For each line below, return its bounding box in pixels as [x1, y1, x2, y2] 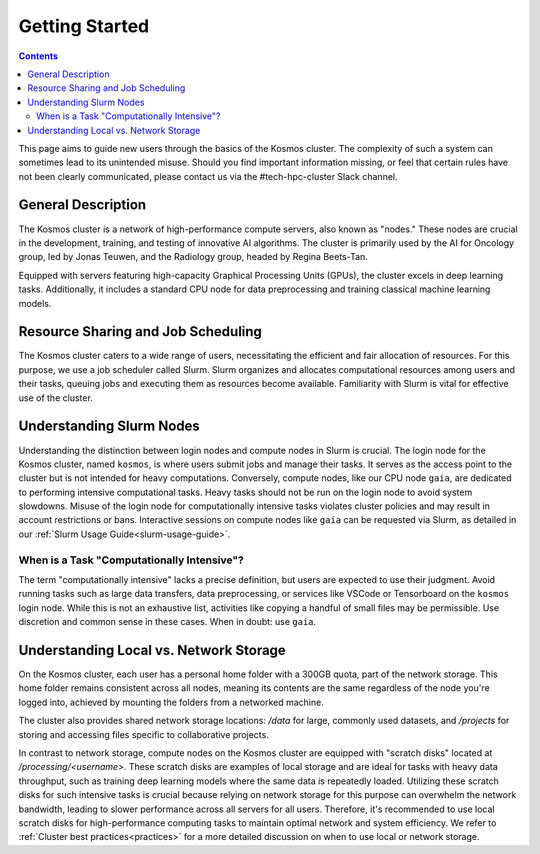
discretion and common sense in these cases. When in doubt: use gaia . [18, 616, 317, 628]
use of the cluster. [18, 391, 94, 404]
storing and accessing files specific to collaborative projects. [18, 728, 269, 740]
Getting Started [18, 15, 150, 37]
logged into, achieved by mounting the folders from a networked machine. [18, 696, 324, 708]
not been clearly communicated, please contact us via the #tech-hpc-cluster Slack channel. [18, 170, 398, 182]
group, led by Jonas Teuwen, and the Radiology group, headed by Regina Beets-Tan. [18, 251, 369, 263]
